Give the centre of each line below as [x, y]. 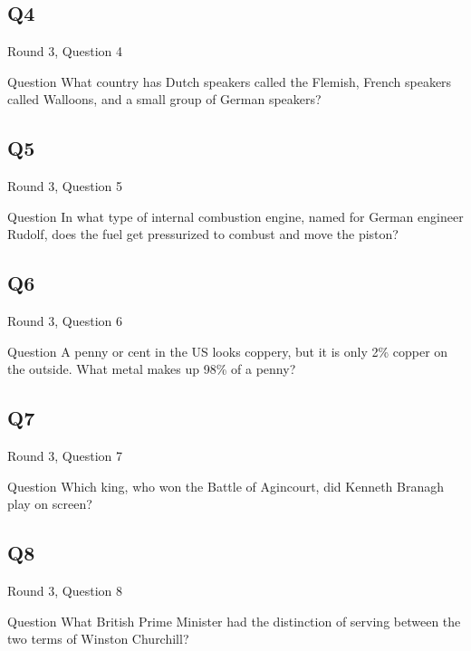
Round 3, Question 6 [65, 321]
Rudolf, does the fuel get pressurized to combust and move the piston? [203, 234]
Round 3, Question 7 [65, 456]
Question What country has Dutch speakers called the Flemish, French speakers [230, 81]
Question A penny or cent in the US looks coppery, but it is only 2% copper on [228, 351]
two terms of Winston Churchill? [98, 639]
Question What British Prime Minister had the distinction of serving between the [234, 621]
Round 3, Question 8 [65, 591]
